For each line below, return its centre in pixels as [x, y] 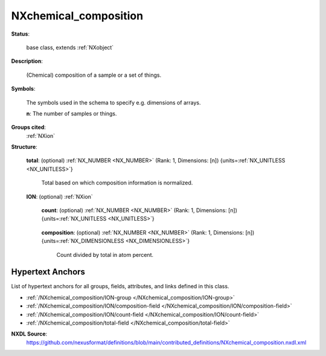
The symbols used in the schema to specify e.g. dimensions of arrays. [113, 102]
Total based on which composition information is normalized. [117, 183]
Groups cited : [29, 128]
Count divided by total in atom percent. [105, 254]
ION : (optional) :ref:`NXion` [59, 196]
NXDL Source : [29, 334]
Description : [27, 61]
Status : [21, 34]
